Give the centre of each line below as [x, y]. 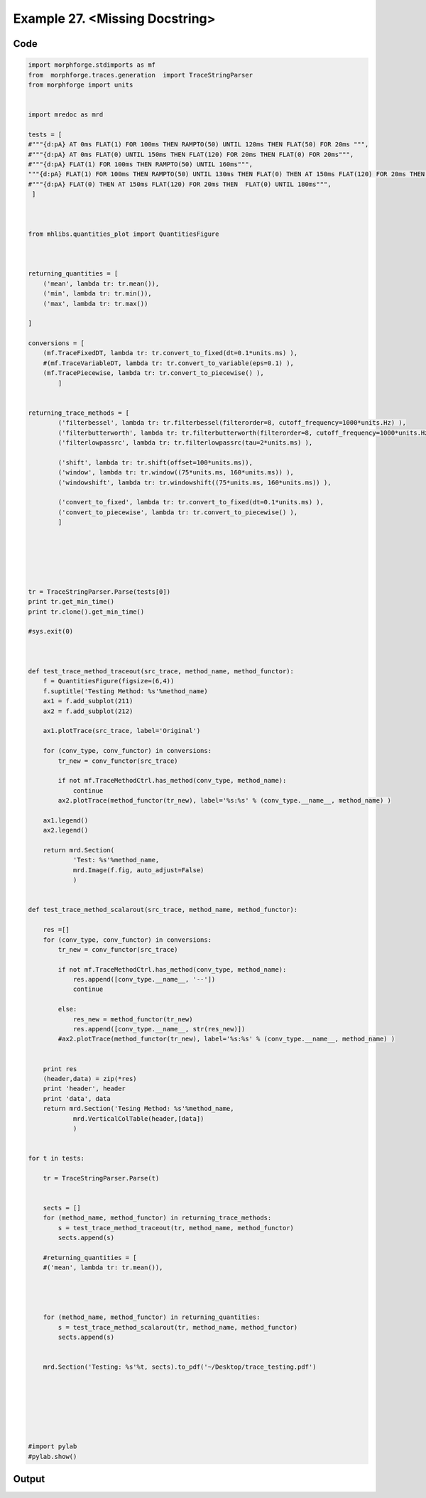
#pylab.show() [53, 1456]
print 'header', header [84, 1089]
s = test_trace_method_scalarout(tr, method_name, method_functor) [178, 1327]
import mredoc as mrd [66, 115]
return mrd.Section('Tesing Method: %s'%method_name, [138, 1109]
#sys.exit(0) [51, 631]
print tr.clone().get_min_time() [86, 612]
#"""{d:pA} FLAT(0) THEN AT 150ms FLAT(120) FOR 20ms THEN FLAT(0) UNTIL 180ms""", [180, 184]
